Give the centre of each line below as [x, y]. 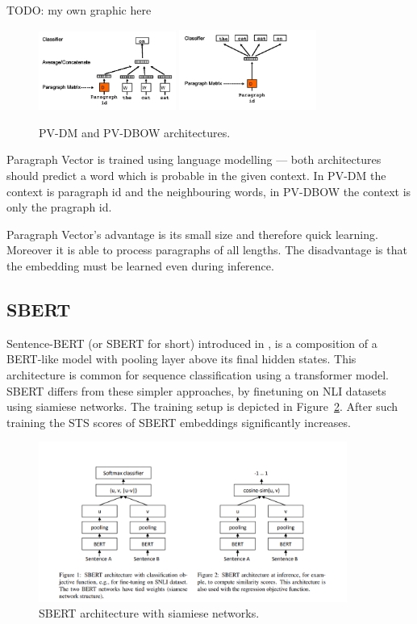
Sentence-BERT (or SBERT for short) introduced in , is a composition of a [192, 343]
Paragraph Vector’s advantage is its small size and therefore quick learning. [192, 234]
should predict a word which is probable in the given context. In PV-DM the [196, 175]
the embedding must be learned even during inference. [140, 265]
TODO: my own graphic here [79, 10]
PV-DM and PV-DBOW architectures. [135, 132]
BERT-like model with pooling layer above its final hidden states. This [181, 359]
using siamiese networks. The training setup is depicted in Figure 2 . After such [202, 406]
